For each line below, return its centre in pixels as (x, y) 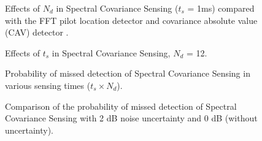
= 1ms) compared (221, 8)
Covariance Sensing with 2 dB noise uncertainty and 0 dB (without (131, 118)
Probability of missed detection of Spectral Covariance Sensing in (128, 73)
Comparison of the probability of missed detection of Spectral (121, 106)
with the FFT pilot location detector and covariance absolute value (131, 20)
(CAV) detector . (37, 32)
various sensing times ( (48, 85)
